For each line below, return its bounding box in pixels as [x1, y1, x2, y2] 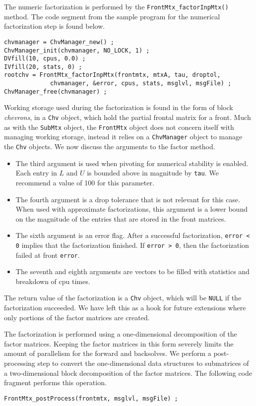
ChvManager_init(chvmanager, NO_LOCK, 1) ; [4, 47, 150, 54]
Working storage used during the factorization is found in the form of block [4, 102, 233, 113]
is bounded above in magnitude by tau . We [87, 168, 219, 178]
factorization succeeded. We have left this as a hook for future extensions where [4, 302, 246, 313]
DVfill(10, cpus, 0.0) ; [4, 55, 86, 62]
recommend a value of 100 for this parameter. [15, 177, 154, 187]
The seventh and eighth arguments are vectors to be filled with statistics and [15, 266, 250, 277]
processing [4, 358, 35, 368]
